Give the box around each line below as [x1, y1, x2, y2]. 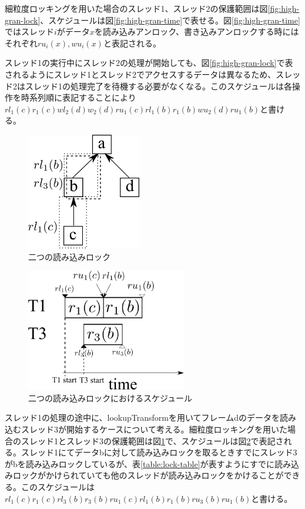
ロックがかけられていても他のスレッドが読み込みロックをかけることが [12, 469, 284, 481]
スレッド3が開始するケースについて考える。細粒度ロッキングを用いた [21, 423, 288, 435]
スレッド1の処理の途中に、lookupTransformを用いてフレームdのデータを [5, 411, 280, 424]
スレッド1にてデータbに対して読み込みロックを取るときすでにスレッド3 [21, 446, 297, 458]
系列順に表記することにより [29, 91, 136, 104]
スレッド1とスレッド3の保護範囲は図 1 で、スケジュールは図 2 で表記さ [21, 434, 284, 447]
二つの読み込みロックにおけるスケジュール [28, 391, 193, 404]
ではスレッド [5, 25, 54, 38]
